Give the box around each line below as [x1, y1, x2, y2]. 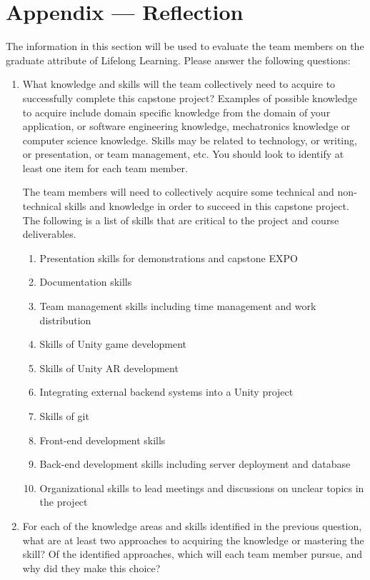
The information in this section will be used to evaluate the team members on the [6, 39, 364, 54]
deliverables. [22, 226, 76, 241]
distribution [39, 312, 91, 327]
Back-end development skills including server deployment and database [39, 456, 351, 471]
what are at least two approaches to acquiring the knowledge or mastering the [22, 532, 364, 547]
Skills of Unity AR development [39, 360, 179, 375]
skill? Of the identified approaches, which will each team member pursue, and [22, 546, 362, 561]
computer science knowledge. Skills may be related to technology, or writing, [22, 132, 357, 147]
